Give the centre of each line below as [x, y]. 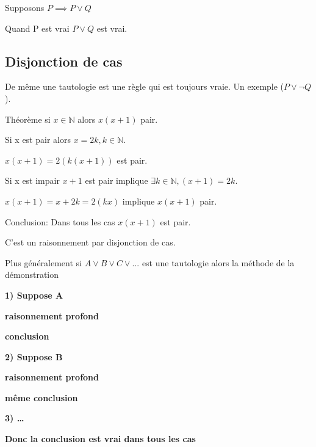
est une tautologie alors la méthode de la [218, 262]
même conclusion [41, 397]
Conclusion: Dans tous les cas [60, 221]
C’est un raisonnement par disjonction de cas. [90, 242]
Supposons [25, 7]
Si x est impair [32, 180]
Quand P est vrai [37, 28]
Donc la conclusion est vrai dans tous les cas [100, 439]
